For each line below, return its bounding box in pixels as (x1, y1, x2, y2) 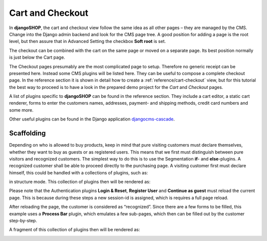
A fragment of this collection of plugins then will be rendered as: (9, 227, 140, 233)
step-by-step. (9, 218, 37, 224)
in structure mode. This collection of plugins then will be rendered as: (9, 179, 151, 185)
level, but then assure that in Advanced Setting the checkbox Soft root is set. (9, 39, 166, 44)
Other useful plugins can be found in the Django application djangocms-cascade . (9, 116, 175, 122)
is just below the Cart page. (9, 54, 65, 60)
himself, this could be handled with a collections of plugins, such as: (9, 169, 148, 175)
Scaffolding (9, 129, 46, 138)
